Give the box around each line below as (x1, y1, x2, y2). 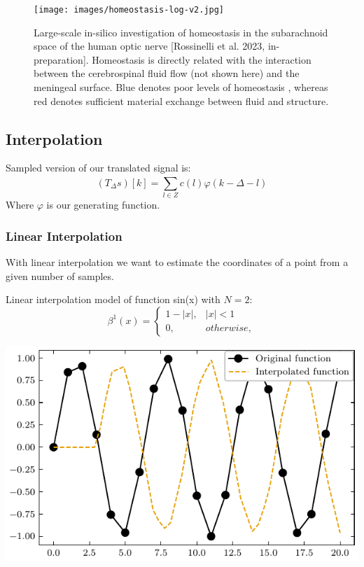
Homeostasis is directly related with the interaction (92, 52, 311, 66)
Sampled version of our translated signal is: (6, 160, 191, 175)
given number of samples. (6, 268, 114, 283)
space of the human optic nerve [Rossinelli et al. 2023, (34, 38, 265, 53)
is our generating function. (46, 197, 160, 212)
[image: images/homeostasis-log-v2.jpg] (34, 5, 225, 15)
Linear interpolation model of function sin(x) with (6, 292, 220, 307)
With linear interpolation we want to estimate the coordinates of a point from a (6, 254, 349, 269)
